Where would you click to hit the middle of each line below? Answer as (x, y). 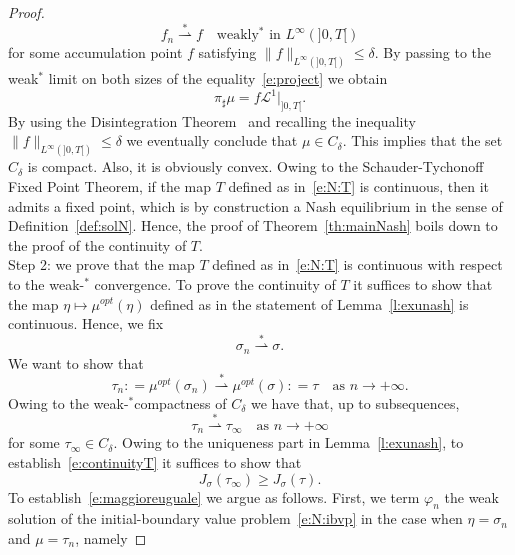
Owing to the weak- (68, 402)
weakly (237, 35)
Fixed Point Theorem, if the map (110, 185)
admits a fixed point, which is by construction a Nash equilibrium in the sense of (255, 205)
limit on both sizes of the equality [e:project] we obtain (218, 78)
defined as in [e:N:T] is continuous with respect (357, 264)
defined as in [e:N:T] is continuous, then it (358, 185)
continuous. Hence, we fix (86, 323)
